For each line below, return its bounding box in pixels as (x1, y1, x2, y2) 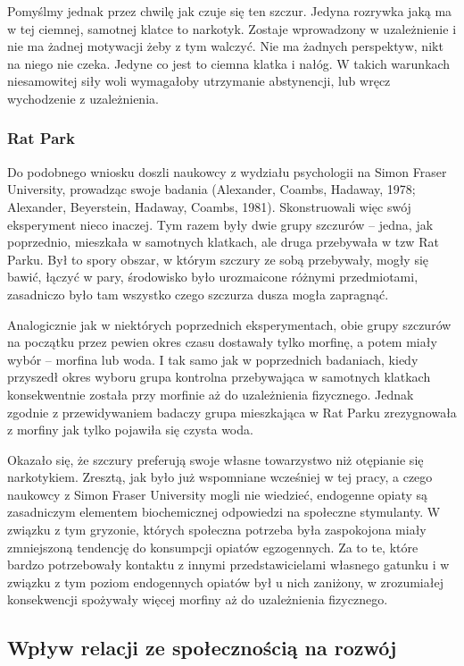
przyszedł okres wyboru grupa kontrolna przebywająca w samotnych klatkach (7, 367, 431, 386)
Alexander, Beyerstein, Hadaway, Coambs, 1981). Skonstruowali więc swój (7, 197, 411, 215)
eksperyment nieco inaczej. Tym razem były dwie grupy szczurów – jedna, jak (7, 215, 434, 233)
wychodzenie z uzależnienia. (7, 89, 159, 107)
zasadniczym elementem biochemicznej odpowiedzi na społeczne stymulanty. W (7, 502, 441, 521)
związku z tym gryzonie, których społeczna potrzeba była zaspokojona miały (7, 520, 427, 539)
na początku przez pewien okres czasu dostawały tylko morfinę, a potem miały (7, 333, 437, 351)
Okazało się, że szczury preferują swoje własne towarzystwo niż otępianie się (7, 450, 424, 468)
